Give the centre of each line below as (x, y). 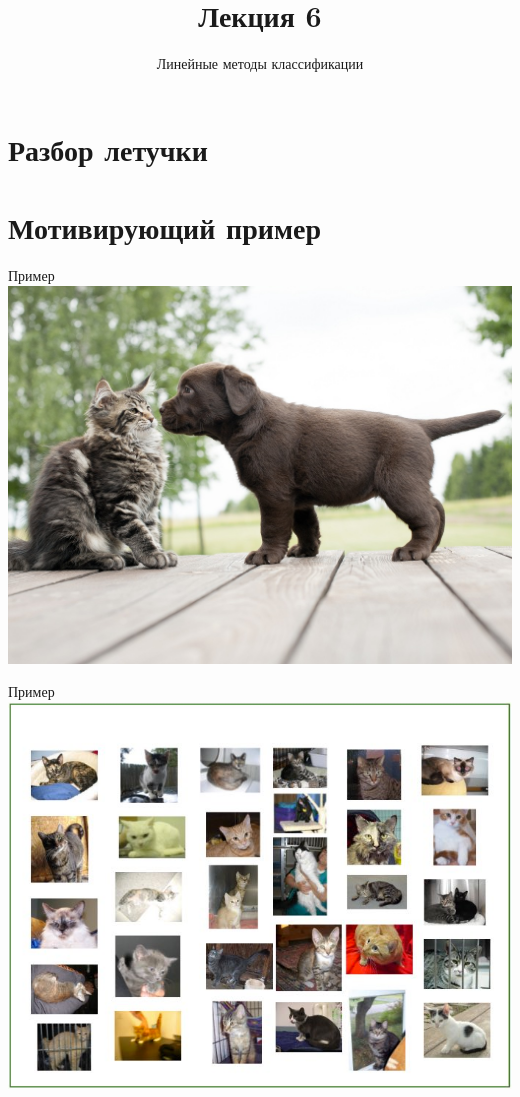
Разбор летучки (108, 148)
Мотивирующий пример (164, 227)
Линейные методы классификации (260, 63)
